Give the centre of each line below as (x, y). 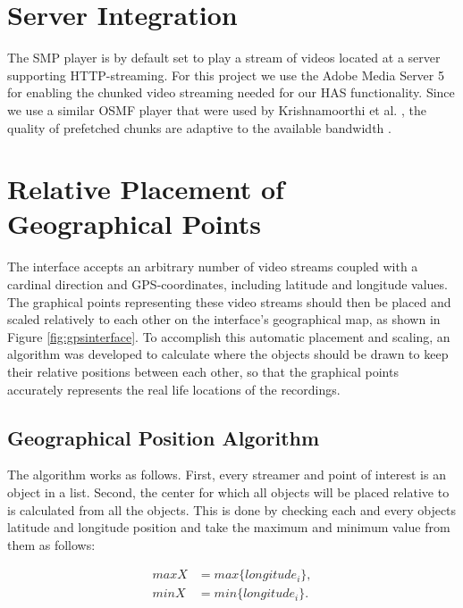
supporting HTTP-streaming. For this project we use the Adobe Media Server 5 (226, 75)
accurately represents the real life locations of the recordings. (174, 389)
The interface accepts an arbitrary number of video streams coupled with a (213, 267)
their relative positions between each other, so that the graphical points (203, 371)
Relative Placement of (146, 189)
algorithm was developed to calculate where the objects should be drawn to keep (228, 354)
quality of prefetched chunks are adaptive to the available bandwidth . (199, 127)
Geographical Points (134, 224)
